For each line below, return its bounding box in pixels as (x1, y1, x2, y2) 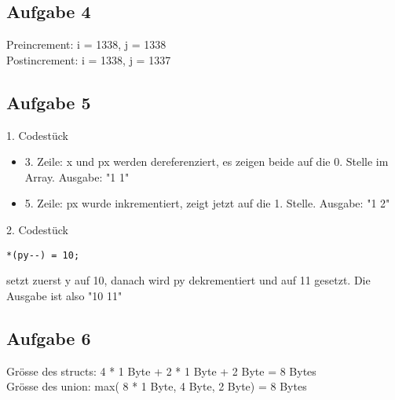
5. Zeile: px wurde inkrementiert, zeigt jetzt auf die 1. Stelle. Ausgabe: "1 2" (24, 195, 390, 211)
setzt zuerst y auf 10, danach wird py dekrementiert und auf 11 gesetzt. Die (6, 272, 371, 288)
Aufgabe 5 (6, 90, 91, 114)
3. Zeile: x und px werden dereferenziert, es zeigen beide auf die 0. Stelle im (24, 153, 389, 170)
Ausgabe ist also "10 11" (6, 287, 123, 303)
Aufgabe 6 (6, 325, 91, 350)
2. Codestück (6, 221, 69, 237)
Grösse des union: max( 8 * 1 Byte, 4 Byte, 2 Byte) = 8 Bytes (6, 378, 307, 394)
